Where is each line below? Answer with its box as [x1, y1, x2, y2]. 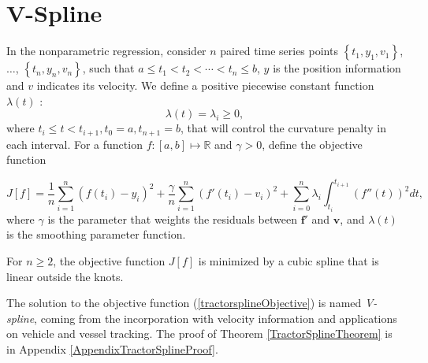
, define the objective [262, 135, 363, 152]
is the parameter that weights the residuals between [47, 210, 297, 227]
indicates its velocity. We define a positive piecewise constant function [36, 77, 374, 94]
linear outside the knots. [6, 268, 124, 284]
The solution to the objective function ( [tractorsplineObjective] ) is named [6, 294, 362, 311]
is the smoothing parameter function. [6, 226, 186, 243]
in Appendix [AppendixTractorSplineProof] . [6, 341, 218, 357]
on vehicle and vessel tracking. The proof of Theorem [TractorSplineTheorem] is [6, 325, 393, 342]
